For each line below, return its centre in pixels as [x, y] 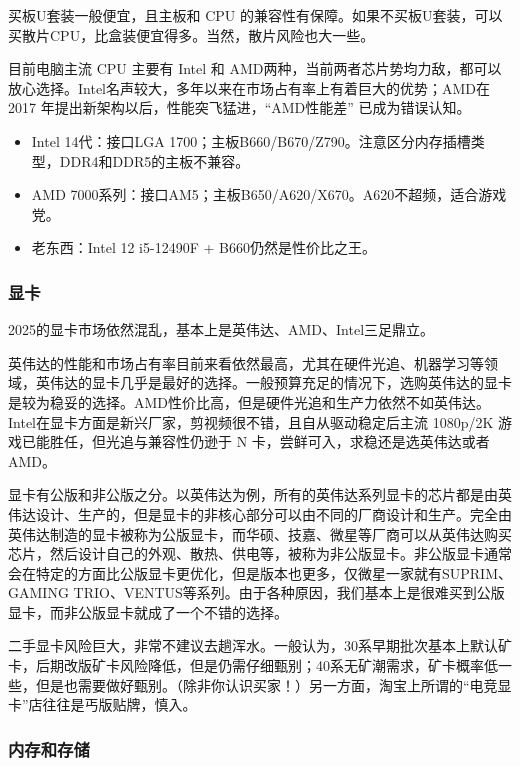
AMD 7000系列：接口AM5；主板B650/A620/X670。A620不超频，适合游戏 [269, 194]
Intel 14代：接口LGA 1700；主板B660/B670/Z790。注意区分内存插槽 [251, 140]
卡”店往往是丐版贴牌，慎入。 [102, 704]
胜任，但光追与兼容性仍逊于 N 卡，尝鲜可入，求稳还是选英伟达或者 [269, 441]
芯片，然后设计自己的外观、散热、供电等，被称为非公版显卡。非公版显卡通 [253, 553]
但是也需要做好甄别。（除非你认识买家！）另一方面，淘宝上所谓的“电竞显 [273, 684]
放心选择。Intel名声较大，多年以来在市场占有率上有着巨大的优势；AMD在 [249, 87]
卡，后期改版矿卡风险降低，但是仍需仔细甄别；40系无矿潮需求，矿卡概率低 [253, 665]
